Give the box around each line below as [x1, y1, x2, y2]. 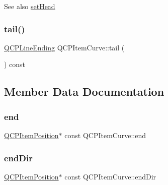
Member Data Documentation [4, 84, 164, 99]
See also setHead [4, 1, 55, 11]
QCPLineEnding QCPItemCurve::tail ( [4, 42, 125, 52]
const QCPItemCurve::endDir [64, 171, 156, 181]
